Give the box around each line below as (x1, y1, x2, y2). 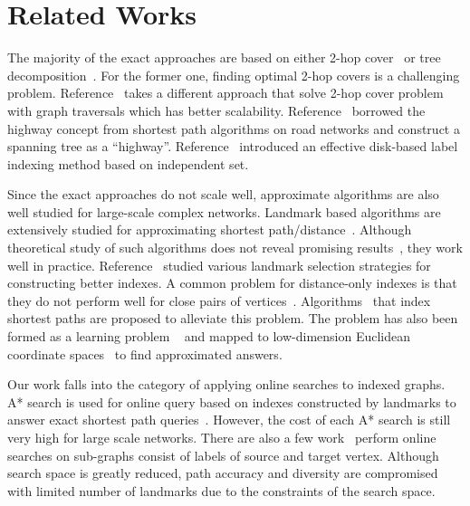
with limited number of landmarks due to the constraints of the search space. (7, 481, 436, 500)
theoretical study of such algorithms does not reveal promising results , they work (7, 238, 463, 257)
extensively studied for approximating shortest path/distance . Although (7, 220, 412, 239)
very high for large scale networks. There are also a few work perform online (7, 428, 436, 446)
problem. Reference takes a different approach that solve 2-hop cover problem (7, 83, 444, 102)
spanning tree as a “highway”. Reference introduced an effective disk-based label (7, 137, 458, 156)
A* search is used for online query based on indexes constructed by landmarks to (7, 392, 456, 411)
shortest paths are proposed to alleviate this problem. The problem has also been (7, 309, 458, 328)
